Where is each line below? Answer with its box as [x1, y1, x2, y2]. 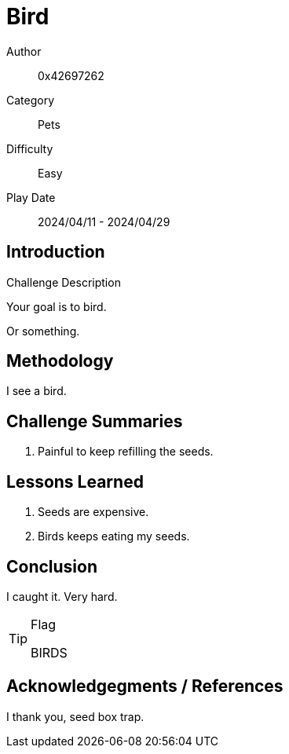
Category [6, 93, 55, 107]
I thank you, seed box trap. [6, 709, 144, 723]
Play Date [6, 190, 56, 204]
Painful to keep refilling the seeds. [38, 445, 214, 459]
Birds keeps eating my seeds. [38, 529, 190, 544]
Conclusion [6, 556, 98, 576]
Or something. [6, 324, 80, 338]
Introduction [6, 242, 105, 262]
